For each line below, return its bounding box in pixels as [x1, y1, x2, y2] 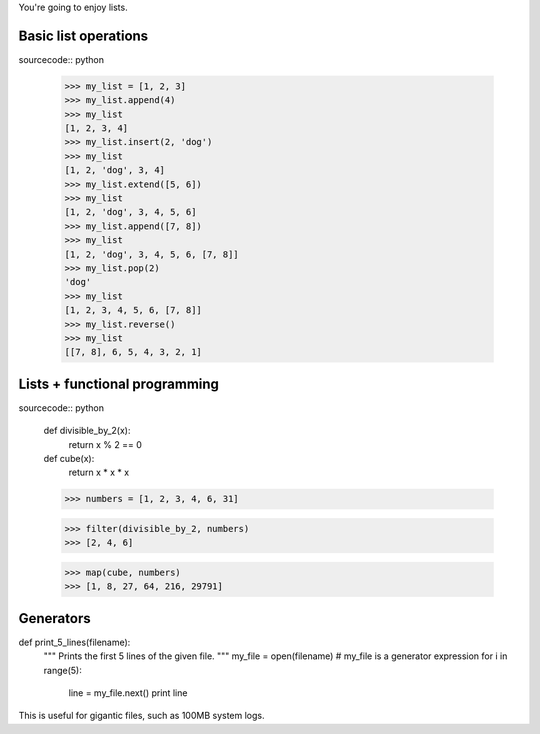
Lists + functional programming [18, 375, 220, 392]
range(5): [43, 664, 82, 676]
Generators [18, 610, 91, 627]
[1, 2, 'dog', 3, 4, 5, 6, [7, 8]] [64, 248, 239, 260]
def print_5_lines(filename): [18, 636, 131, 648]
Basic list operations [18, 27, 149, 44]
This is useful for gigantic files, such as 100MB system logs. [18, 710, 265, 722]
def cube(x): [43, 452, 95, 464]
